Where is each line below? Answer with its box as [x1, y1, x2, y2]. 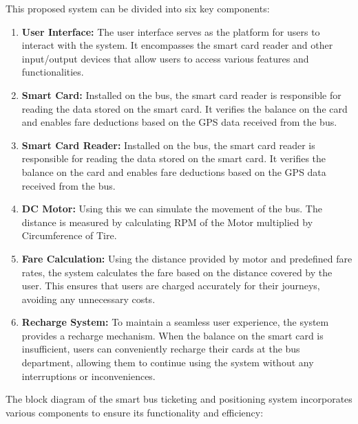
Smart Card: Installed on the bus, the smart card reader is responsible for [21, 87, 341, 102]
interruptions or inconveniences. [21, 368, 156, 383]
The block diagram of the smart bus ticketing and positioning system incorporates [6, 392, 352, 406]
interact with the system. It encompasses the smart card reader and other [21, 38, 333, 52]
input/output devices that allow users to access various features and [21, 51, 309, 65]
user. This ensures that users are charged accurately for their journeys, [21, 278, 320, 293]
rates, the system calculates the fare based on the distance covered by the [21, 265, 333, 279]
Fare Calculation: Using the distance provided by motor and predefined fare [21, 251, 352, 265]
